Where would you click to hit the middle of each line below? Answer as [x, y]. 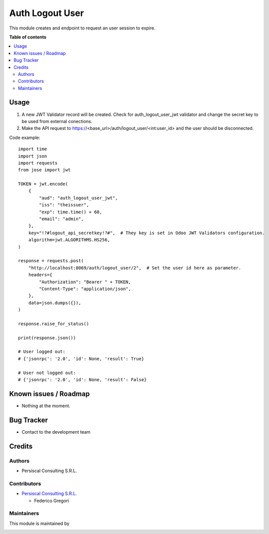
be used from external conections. [57, 121]
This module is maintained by [39, 523]
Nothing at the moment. [46, 406]
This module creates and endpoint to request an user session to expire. [82, 28]
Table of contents [28, 37]
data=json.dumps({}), [55, 303]
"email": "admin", [62, 219]
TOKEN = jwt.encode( [43, 184]
